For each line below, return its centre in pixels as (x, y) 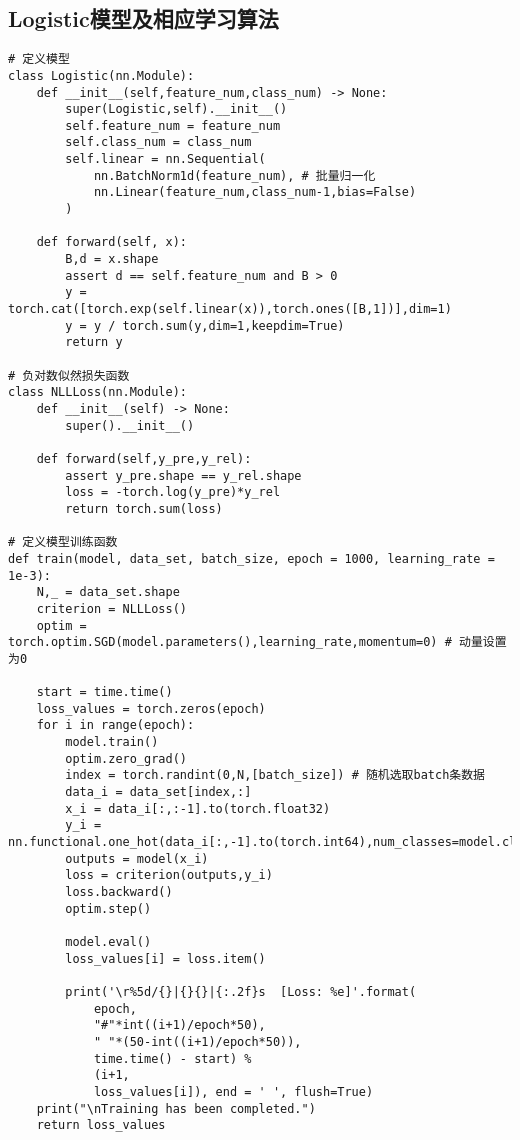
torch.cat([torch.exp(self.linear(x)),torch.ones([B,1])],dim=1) (230, 309)
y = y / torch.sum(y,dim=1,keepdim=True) (205, 325)
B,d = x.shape (112, 259)
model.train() (112, 742)
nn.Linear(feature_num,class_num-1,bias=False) (255, 192)
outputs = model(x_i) (137, 858)
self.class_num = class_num (158, 142)
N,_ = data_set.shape (108, 592)
